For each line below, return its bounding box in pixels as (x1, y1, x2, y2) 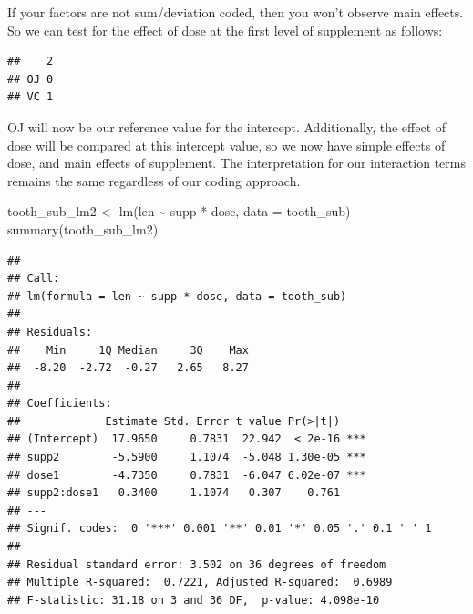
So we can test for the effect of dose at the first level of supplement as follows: (7, 20, 443, 39)
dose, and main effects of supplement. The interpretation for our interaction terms (7, 153, 466, 172)
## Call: (7, 272, 60, 286)
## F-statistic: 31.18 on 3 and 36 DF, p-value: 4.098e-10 (7, 593, 380, 607)
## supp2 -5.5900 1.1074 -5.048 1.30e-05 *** (7, 451, 366, 464)
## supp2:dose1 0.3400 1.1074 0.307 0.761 (7, 486, 341, 500)
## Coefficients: (7, 397, 112, 411)
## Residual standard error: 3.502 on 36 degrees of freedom (7, 557, 386, 571)
